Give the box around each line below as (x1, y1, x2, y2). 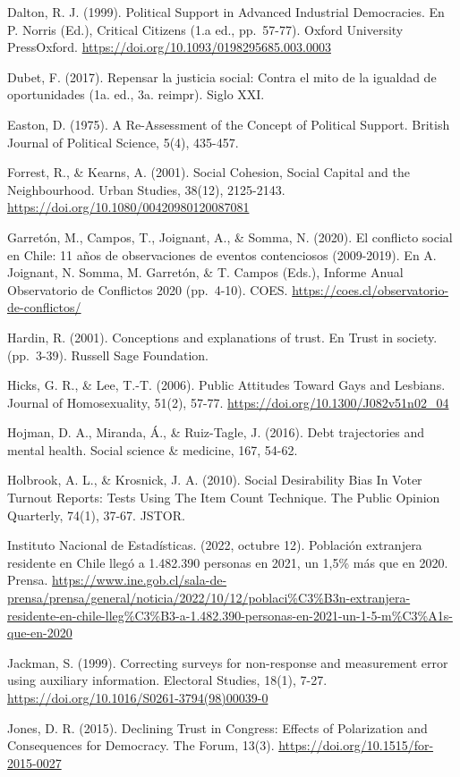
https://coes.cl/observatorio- (292, 280, 449, 299)
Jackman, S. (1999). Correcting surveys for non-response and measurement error (7, 653, 448, 671)
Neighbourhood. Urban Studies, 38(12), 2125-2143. (7, 180, 285, 198)
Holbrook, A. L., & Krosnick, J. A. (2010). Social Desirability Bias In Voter (7, 470, 422, 489)
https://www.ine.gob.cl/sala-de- (52, 570, 227, 589)
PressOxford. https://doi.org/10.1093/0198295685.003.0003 (7, 38, 331, 56)
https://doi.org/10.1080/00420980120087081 (7, 198, 250, 216)
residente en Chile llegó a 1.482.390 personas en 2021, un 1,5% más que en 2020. (7, 553, 448, 571)
